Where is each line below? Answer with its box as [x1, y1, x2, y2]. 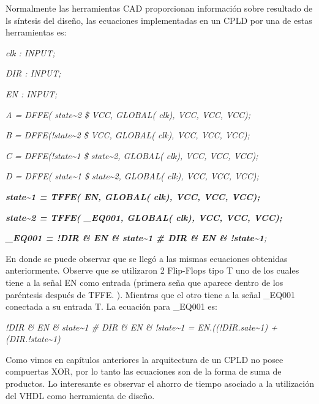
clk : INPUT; [6, 46, 55, 59]
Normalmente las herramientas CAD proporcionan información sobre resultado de [6, 2, 313, 14]
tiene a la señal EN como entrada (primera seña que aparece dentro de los [6, 275, 283, 288]
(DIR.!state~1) [6, 332, 61, 345]
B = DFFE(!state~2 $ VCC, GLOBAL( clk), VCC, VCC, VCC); [6, 129, 250, 141]
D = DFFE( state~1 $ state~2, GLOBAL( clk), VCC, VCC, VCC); [6, 170, 259, 182]
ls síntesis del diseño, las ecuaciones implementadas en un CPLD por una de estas [6, 13, 312, 26]
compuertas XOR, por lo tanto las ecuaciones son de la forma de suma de [6, 365, 282, 378]
